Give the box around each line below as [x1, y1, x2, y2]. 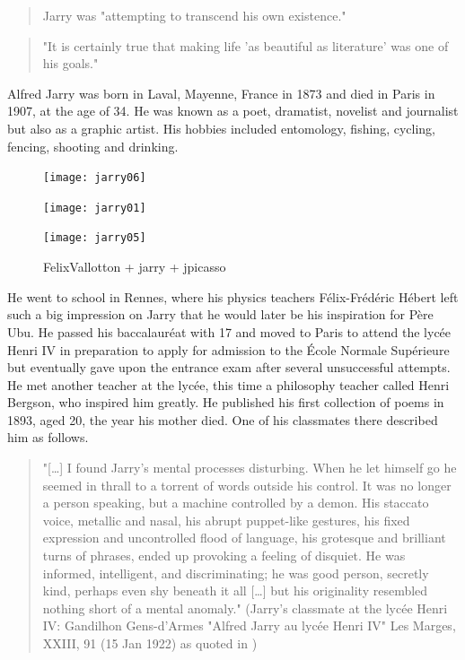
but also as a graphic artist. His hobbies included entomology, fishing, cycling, [7, 118, 435, 137]
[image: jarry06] [43, 171, 146, 185]
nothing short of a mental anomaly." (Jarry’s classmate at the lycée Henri [42, 598, 448, 617]
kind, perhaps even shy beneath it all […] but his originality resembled [42, 581, 428, 600]
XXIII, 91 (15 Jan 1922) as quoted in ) [42, 634, 258, 652]
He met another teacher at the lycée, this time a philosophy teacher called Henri [7, 375, 450, 394]
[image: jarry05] [43, 231, 146, 245]
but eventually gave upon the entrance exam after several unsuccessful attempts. [7, 358, 451, 377]
